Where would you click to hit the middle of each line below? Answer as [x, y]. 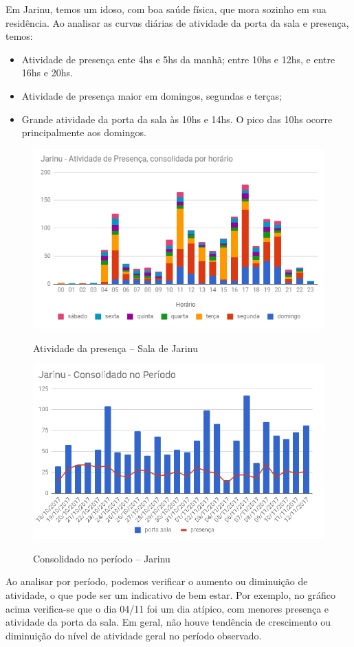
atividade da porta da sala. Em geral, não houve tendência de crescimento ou [168, 622]
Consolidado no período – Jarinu [102, 558]
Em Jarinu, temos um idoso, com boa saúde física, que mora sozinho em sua [166, 9]
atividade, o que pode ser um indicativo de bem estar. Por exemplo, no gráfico [171, 594]
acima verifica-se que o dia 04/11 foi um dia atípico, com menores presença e [167, 608]
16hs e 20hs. [47, 73]
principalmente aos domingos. [84, 132]
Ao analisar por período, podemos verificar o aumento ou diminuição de [157, 581]
